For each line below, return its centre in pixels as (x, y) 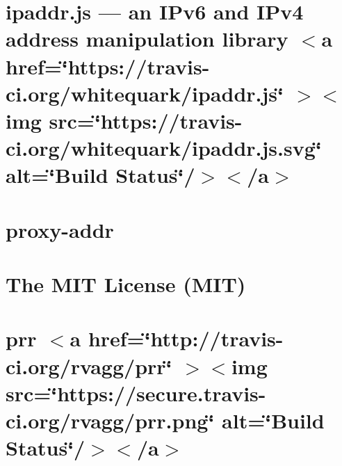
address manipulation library (147, 39)
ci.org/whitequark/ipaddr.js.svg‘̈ (164, 148)
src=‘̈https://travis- (146, 120)
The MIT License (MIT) (126, 284)
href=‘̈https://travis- (108, 66)
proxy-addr (60, 229)
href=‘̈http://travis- (186, 338)
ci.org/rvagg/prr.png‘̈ (110, 420)
